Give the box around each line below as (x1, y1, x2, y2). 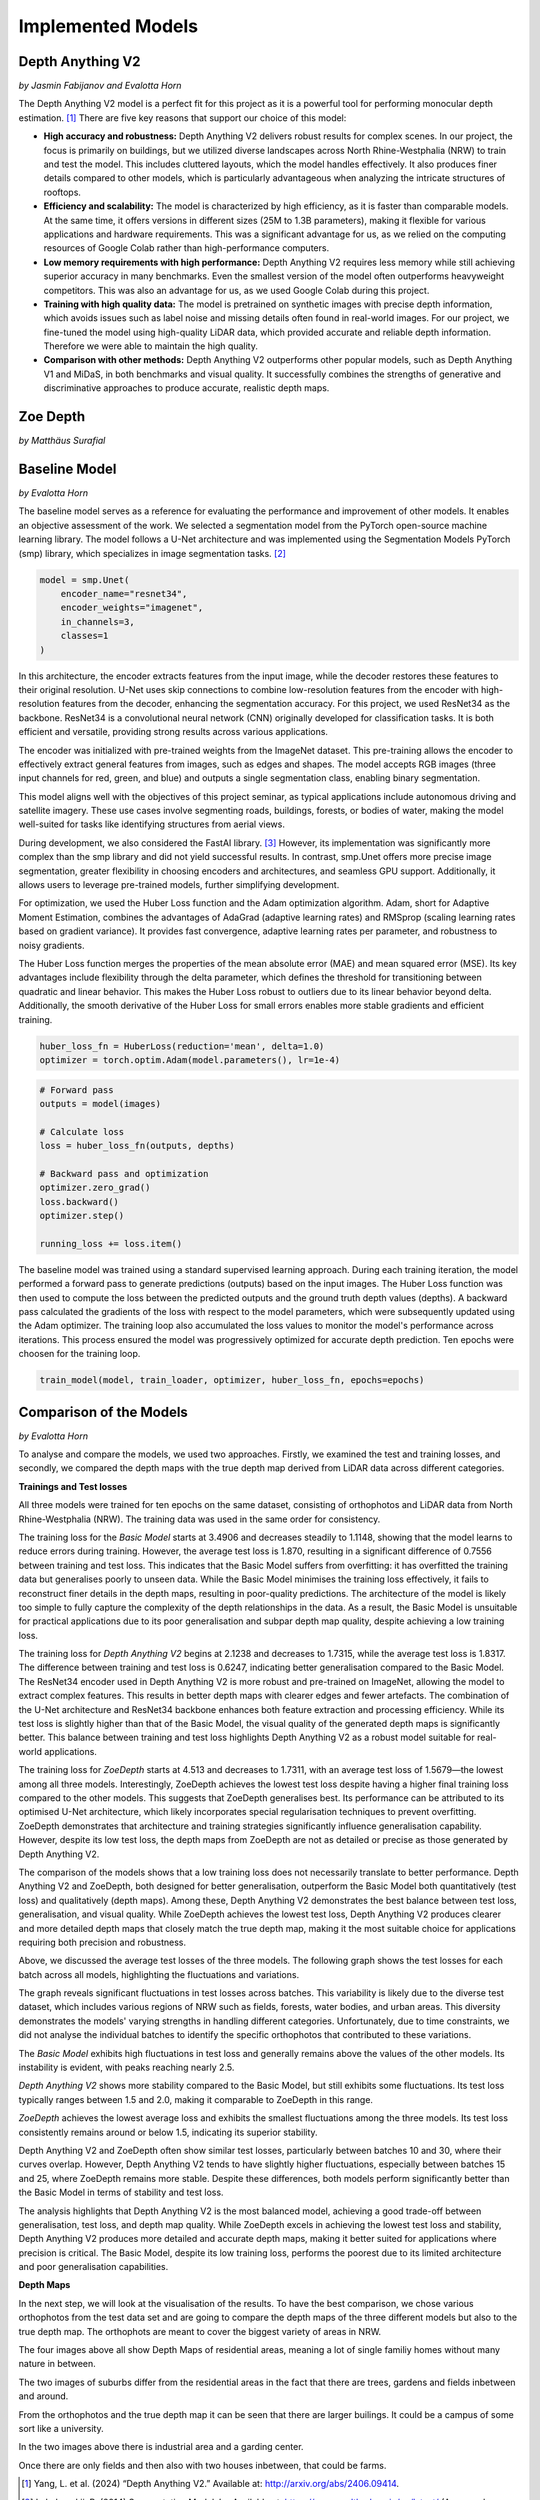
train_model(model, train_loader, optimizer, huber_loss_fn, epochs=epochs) (39, 1375, 425, 1386)
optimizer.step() (39, 1210, 125, 1222)
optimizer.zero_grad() (39, 1182, 151, 1194)
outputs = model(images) (39, 1098, 162, 1109)
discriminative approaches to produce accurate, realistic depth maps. (43, 382, 330, 394)
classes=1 (60, 630, 109, 642)
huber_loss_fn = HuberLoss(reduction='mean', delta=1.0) (39, 1040, 325, 1052)
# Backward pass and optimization (39, 1168, 209, 1179)
